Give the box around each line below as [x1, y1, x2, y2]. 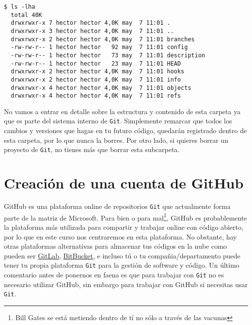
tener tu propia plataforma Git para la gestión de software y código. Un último [4, 260, 239, 270]
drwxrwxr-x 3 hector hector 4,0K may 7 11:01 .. [11, 27, 174, 34]
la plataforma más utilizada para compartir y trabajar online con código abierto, [4, 222, 243, 232]
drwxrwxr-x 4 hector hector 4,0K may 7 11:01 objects [11, 84, 191, 91]
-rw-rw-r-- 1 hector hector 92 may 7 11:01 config [11, 44, 188, 51]
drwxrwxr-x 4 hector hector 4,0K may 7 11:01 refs [11, 92, 181, 100]
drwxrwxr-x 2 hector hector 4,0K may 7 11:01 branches [11, 35, 195, 43]
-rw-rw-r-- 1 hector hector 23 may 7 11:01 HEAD [11, 60, 181, 67]
